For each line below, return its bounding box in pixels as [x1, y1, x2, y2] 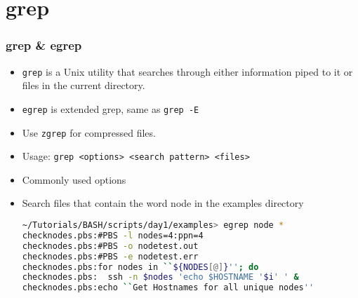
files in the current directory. [22, 78, 145, 93]
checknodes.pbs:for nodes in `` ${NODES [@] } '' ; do [22, 262, 259, 272]
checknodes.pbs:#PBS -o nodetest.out [22, 241, 199, 251]
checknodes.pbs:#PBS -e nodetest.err [22, 251, 199, 262]
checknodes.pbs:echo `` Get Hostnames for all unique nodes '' [22, 283, 314, 293]
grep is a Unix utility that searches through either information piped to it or [22, 64, 353, 79]
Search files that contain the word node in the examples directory [22, 196, 304, 210]
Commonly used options [22, 172, 126, 187]
